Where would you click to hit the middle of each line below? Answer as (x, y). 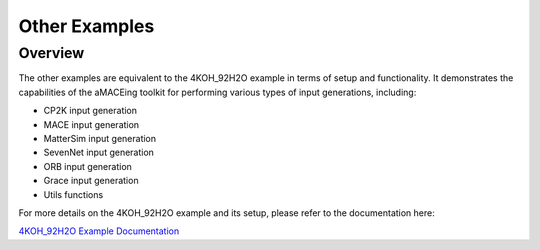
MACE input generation (91, 124)
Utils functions (73, 194)
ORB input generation (87, 166)
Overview (51, 53)
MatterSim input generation (100, 138)
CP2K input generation (90, 111)
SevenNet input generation (99, 152)
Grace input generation (91, 181)
